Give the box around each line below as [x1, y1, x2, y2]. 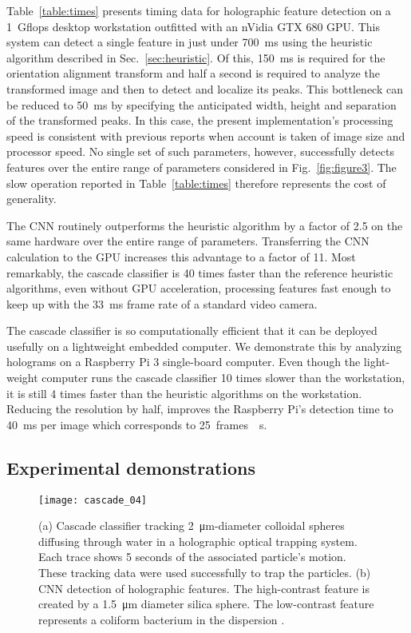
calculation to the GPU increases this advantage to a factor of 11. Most [6, 248, 356, 265]
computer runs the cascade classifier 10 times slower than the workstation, [41, 369, 405, 386]
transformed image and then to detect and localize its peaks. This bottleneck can [6, 80, 403, 97]
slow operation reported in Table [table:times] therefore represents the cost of [6, 174, 386, 191]
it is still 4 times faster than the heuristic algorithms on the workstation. [6, 384, 362, 401]
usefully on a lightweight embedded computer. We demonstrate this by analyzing [6, 337, 402, 354]
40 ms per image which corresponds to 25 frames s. [6, 416, 267, 432]
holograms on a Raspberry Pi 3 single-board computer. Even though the [6, 353, 361, 370]
